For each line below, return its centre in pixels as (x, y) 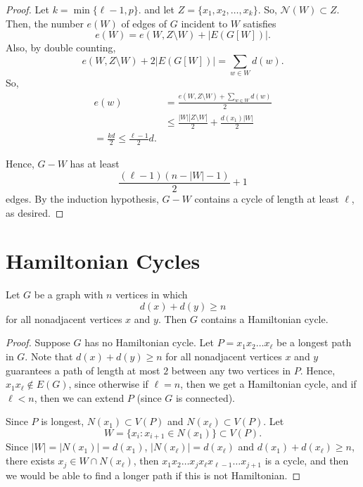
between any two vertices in (231, 370)
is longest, (63, 421)
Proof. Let (27, 9)
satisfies (260, 23)
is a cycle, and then (307, 461)
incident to (204, 23)
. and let (157, 9)
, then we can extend (79, 397)
